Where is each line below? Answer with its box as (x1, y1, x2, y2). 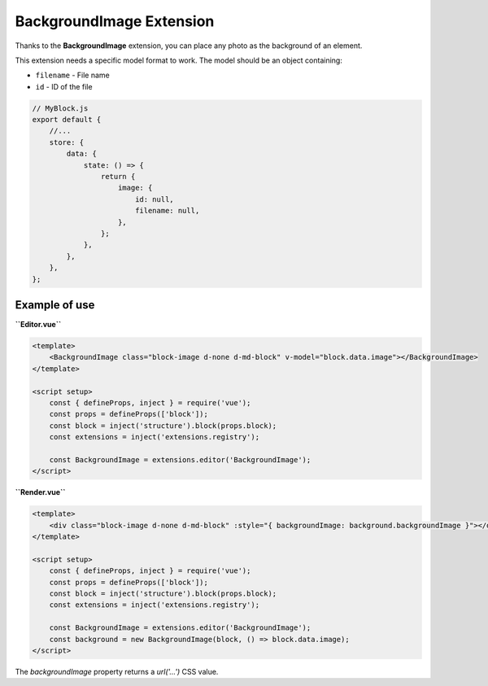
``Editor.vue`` (15, 320, 62, 330)
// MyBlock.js (32, 103, 89, 113)
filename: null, (134, 206, 200, 216)
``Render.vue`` (15, 487, 66, 497)
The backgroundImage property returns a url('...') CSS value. (15, 666, 219, 676)
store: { (49, 138, 85, 146)
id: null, (134, 194, 174, 203)
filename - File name (35, 70, 110, 81)
